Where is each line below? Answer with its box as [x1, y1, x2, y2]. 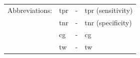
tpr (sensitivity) [84, 4, 133, 15]
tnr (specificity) [84, 17, 132, 27]
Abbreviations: [7, 4, 52, 15]
